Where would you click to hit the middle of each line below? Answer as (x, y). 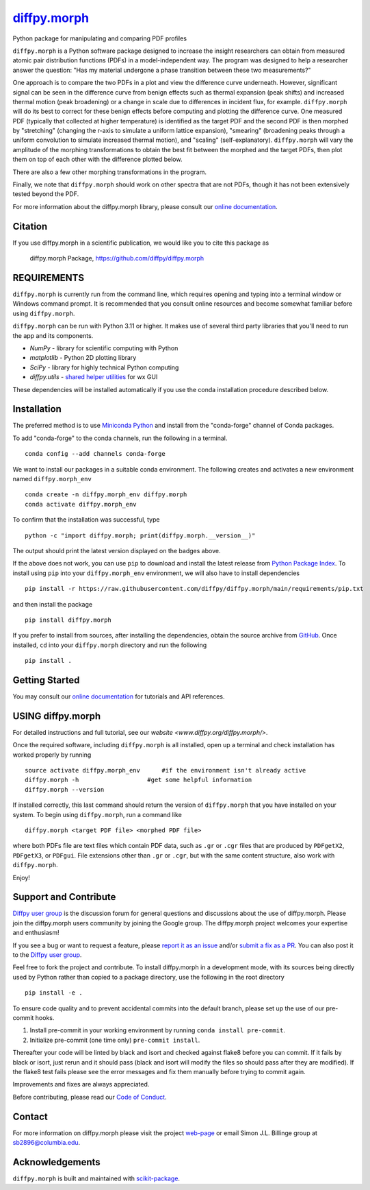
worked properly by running (52, 755)
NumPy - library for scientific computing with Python (104, 348)
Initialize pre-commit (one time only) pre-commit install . (115, 1040)
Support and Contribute (64, 897)
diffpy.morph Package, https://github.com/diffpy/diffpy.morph (117, 258)
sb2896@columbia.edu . (47, 1143)
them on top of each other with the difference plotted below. (97, 159)
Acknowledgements (56, 1162)
